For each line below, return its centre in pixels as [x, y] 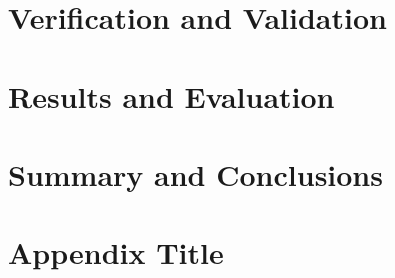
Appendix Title [116, 252]
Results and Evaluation [171, 95]
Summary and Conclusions [195, 173]
